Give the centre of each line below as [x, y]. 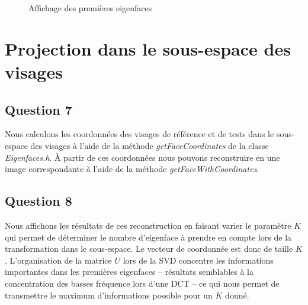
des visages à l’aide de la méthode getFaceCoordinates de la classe [150, 145]
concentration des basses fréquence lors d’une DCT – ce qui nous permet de [142, 283]
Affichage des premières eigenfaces [90, 8]
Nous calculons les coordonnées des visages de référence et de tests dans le [139, 134]
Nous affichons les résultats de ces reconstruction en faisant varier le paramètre [148, 225]
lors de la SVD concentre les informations [198, 260]
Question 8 [38, 201]
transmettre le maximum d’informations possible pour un [109, 295]
